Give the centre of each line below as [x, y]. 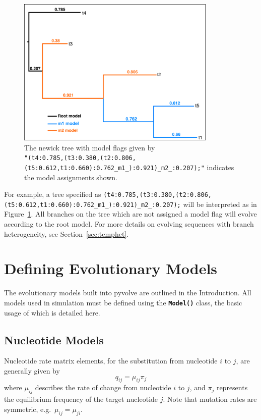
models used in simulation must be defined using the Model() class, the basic [123, 302]
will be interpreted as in [220, 204]
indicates [220, 167]
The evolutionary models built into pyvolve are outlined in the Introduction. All [128, 293]
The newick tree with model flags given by [90, 147]
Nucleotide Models [54, 339]
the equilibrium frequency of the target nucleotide [81, 399]
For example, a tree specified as [53, 194]
